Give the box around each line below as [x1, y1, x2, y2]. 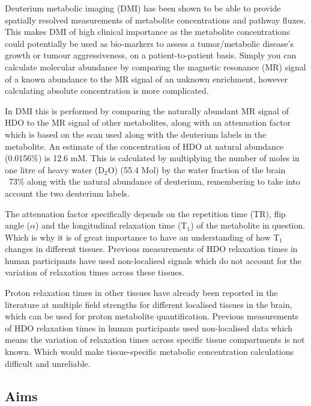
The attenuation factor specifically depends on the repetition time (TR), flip [5, 207, 286, 220]
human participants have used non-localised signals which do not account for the [5, 254, 301, 266]
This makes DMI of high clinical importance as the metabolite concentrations [5, 25, 290, 38]
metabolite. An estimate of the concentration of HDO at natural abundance [5, 140, 284, 152]
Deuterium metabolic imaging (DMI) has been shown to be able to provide [5, 2, 281, 14]
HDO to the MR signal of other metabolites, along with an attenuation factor [5, 116, 291, 129]
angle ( [5, 219, 30, 232]
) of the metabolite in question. [190, 219, 306, 232]
